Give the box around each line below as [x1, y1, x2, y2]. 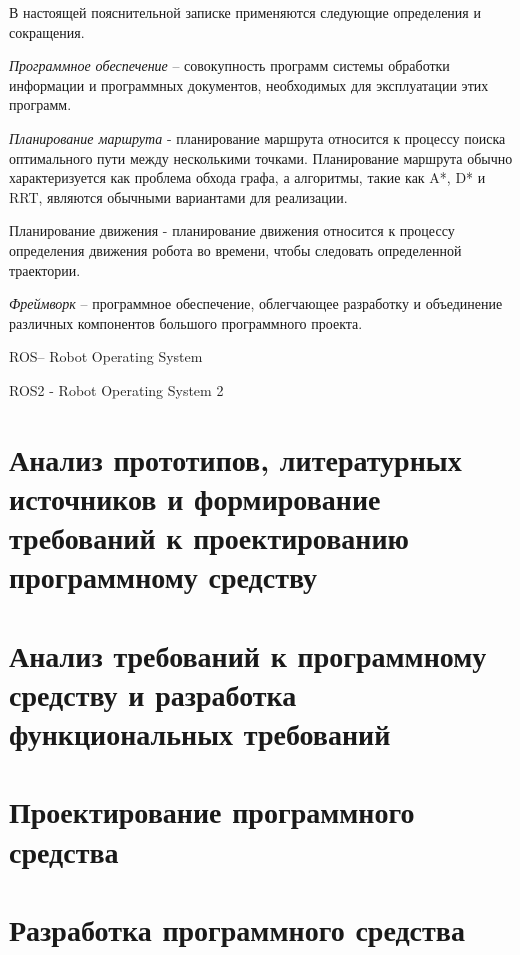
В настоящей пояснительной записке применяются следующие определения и [9, 2, 481, 22]
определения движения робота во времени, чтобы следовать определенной [9, 239, 462, 260]
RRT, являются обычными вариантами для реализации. [9, 186, 348, 207]
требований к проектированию [9, 517, 409, 558]
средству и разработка [9, 673, 297, 714]
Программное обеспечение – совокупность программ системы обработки [9, 55, 450, 76]
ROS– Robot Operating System [9, 346, 203, 367]
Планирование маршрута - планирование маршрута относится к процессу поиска [9, 127, 506, 148]
